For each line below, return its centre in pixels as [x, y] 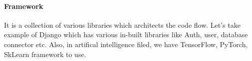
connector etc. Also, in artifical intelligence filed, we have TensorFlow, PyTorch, [126, 44]
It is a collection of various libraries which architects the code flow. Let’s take [122, 25]
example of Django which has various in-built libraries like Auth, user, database [126, 34]
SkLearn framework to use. [45, 54]
